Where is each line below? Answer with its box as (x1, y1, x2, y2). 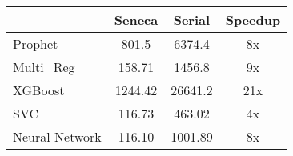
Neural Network (13, 127, 102, 146)
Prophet (13, 34, 58, 53)
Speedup (225, 10, 281, 29)
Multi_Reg (13, 58, 75, 76)
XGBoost (13, 81, 65, 99)
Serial (173, 10, 211, 29)
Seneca (114, 10, 159, 29)
